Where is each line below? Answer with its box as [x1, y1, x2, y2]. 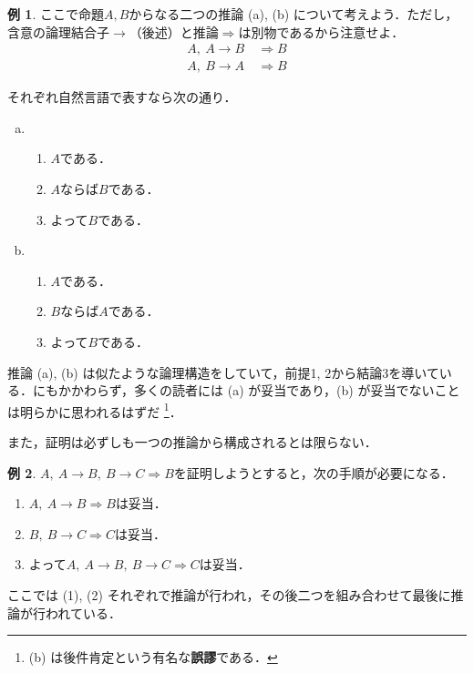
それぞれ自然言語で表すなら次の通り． [7, 87, 237, 107]
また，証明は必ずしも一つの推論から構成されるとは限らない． [7, 433, 377, 452]
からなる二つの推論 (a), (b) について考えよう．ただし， [129, 5, 459, 23]
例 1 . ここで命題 [7, 5, 104, 23]
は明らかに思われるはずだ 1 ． [7, 399, 182, 421]
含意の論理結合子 [7, 22, 109, 41]
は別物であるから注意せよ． [238, 22, 405, 41]
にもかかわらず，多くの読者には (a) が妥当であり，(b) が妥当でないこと [32, 381, 460, 400]
